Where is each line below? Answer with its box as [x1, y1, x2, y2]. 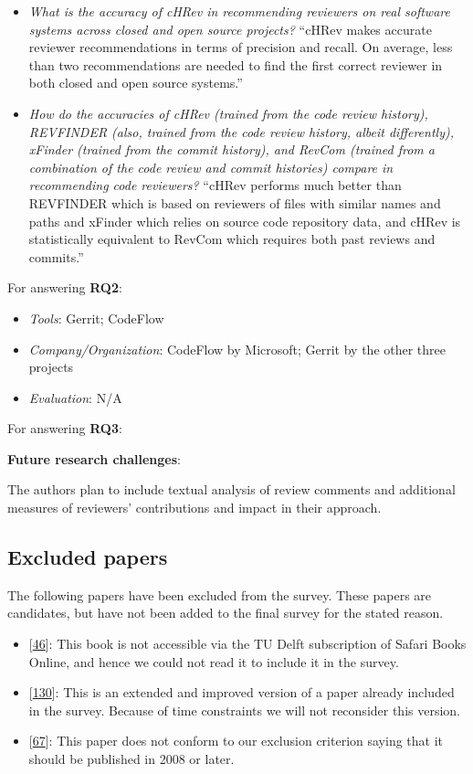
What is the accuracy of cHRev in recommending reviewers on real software [28, 2, 450, 20]
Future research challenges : [7, 449, 181, 468]
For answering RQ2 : [7, 278, 122, 297]
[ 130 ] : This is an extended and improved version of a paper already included [28, 683, 455, 702]
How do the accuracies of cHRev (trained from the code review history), [28, 103, 428, 122]
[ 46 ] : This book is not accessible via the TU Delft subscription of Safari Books [28, 634, 467, 653]
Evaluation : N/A [28, 387, 122, 407]
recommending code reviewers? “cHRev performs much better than [28, 175, 402, 195]
